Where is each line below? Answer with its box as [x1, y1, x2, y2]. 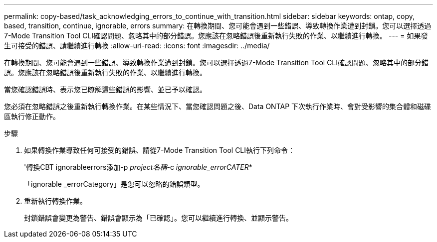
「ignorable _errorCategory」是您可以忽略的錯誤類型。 [24, 180, 205, 188]
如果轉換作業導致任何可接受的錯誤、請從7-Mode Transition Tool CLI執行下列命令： [24, 146, 295, 154]
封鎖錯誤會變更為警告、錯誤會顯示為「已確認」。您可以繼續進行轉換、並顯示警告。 [24, 214, 293, 222]
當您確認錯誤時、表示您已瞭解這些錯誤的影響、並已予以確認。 [4, 85, 207, 94]
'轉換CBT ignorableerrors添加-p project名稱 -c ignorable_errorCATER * [24, 163, 252, 171]
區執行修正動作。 [4, 112, 60, 121]
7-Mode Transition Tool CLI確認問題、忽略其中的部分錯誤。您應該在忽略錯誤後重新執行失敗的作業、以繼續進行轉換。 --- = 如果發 [4, 31, 428, 40]
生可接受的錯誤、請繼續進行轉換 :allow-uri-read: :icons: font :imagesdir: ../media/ [4, 41, 270, 50]
